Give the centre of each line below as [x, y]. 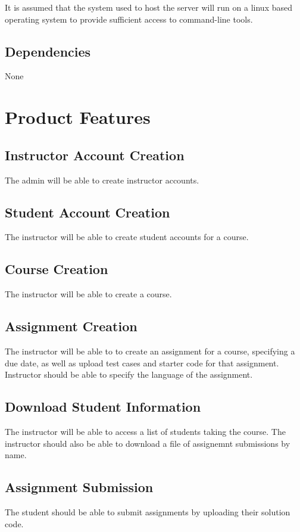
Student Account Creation [87, 212]
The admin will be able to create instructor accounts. [102, 180]
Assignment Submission [79, 487]
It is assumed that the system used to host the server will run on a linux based [149, 7]
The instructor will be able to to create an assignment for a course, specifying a [150, 351]
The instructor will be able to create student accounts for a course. [127, 237]
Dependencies [48, 51]
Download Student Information [103, 407]
